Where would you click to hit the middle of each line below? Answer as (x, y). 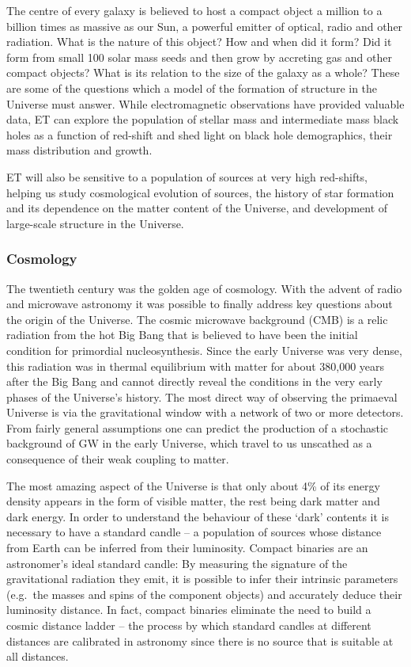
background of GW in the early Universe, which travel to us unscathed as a (189, 443)
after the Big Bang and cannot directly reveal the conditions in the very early (194, 381)
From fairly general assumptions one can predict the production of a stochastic (198, 427)
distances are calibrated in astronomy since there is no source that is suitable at (200, 640)
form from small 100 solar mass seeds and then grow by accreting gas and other (199, 57)
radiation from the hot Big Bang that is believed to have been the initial (182, 335)
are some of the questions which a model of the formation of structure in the (192, 88)
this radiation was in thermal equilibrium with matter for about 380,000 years (196, 366)
